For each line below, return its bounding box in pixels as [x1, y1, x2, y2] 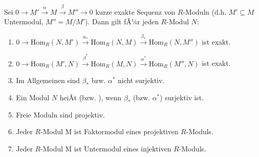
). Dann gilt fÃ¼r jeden [85, 16, 159, 27]
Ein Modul [16, 92, 50, 102]
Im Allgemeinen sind [16, 75, 80, 86]
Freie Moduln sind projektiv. [16, 109, 105, 120]
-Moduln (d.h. [183, 6, 227, 17]
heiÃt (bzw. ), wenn [59, 92, 122, 102]
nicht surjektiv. [117, 75, 165, 86]
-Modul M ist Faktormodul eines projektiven [40, 126, 179, 137]
